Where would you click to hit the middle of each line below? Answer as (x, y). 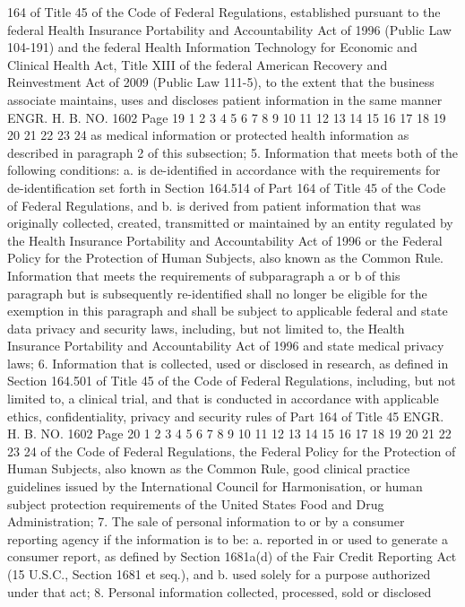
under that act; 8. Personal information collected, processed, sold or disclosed (220, 591)
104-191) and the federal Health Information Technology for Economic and (212, 47)
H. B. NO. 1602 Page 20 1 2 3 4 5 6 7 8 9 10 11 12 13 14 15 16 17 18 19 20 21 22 (229, 434)
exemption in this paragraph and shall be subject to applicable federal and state (228, 311)
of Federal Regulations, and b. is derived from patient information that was (214, 205)
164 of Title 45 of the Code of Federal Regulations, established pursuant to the (224, 12)
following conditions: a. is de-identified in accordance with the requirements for (224, 170)
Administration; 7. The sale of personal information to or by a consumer (206, 521)
